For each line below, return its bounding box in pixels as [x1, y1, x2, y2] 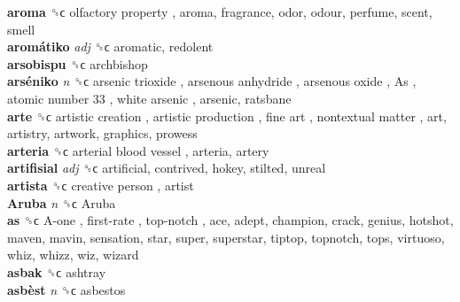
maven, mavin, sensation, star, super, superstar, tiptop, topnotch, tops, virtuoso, [7, 228, 445, 246]
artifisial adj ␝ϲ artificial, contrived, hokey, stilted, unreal [7, 159, 326, 177]
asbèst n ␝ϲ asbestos [7, 280, 126, 298]
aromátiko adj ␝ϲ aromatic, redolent [7, 37, 214, 56]
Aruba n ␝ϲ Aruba [7, 193, 116, 212]
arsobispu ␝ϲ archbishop [7, 54, 148, 73]
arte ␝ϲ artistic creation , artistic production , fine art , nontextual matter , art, [7, 106, 447, 125]
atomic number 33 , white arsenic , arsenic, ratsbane [7, 89, 292, 107]
